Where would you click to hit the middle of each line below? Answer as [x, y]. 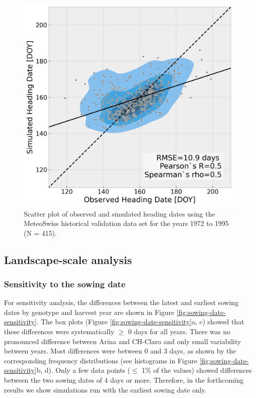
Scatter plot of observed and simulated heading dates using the [120, 213]
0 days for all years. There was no [179, 332]
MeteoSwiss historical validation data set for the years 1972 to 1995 [126, 223]
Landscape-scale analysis [68, 259]
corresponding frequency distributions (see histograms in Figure [101, 360]
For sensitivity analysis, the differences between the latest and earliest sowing [121, 302]
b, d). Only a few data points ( [83, 370]
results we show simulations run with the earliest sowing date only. [105, 389]
